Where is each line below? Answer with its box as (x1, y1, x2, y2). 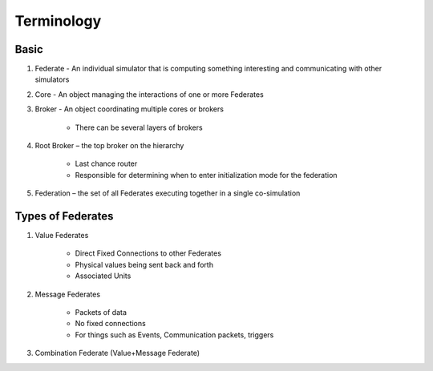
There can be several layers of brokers (75, 123, 204, 132)
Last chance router (75, 159, 138, 168)
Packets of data (75, 308, 127, 317)
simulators (34, 75, 70, 84)
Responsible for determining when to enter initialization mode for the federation (75, 170, 338, 179)
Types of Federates (14, 209, 114, 223)
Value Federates (34, 231, 89, 240)
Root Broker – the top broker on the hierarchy (34, 141, 184, 151)
